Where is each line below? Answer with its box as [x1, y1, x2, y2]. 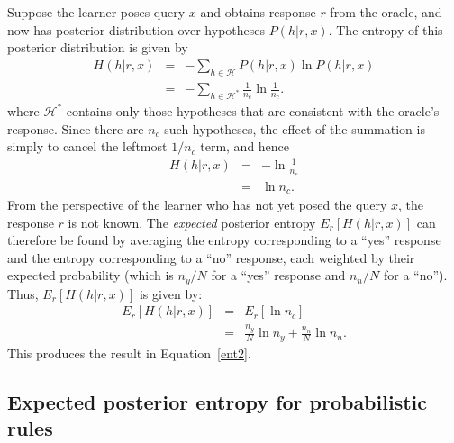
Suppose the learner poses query [7, 3, 186, 21]
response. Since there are [7, 119, 144, 138]
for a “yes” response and [211, 266, 346, 285]
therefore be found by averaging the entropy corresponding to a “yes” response [7, 231, 441, 249]
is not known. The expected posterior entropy [68, 212, 316, 231]
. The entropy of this [328, 20, 443, 39]
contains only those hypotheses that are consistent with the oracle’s [66, 101, 440, 120]
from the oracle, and [330, 3, 442, 21]
